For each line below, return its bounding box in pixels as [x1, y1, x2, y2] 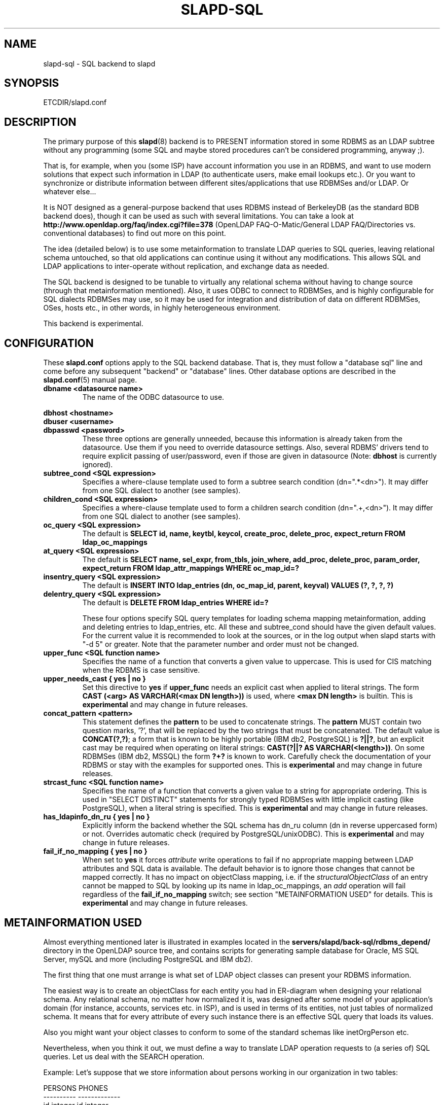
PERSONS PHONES [43, 1083, 108, 1092]
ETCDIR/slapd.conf [43, 98, 107, 107]
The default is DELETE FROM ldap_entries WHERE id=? [82, 598, 269, 607]
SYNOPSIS [4, 77, 59, 90]
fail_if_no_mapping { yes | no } [43, 847, 147, 856]
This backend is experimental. [43, 319, 143, 328]
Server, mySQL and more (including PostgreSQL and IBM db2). [43, 954, 253, 963]
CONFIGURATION [4, 336, 94, 350]
